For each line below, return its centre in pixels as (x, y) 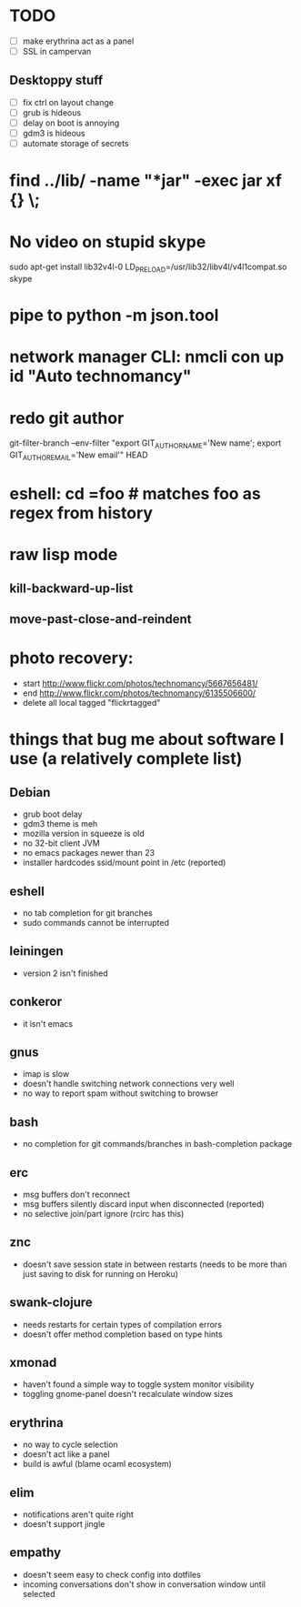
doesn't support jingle (64, 1524)
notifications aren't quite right (78, 1514)
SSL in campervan (57, 51)
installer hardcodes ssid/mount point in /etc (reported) (124, 863)
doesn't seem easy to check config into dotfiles (112, 1574)
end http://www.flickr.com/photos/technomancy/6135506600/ (139, 693)
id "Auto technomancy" (100, 376)
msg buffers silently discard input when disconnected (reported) (144, 1204)
